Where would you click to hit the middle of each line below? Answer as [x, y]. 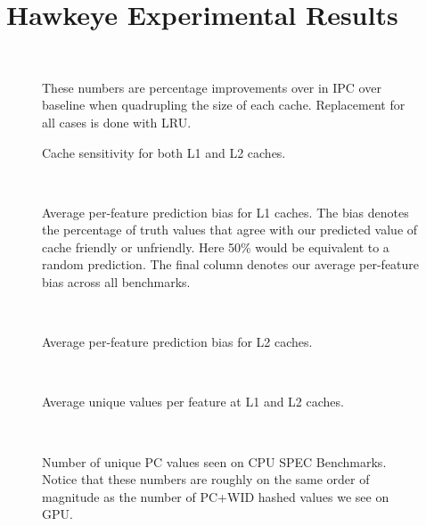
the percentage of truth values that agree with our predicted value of [230, 230]
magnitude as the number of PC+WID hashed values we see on [216, 496]
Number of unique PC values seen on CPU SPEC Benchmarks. [214, 461]
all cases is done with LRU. [117, 122]
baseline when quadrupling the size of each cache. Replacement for [224, 105]
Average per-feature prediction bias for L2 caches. [177, 342]
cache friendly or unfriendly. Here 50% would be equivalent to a [216, 247]
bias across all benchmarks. [116, 282]
